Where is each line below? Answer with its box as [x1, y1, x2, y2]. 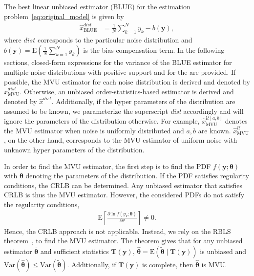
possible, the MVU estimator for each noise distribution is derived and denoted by [4, 76, 250, 86]
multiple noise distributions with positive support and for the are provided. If [4, 66, 236, 77]
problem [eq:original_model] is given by [4, 11, 124, 21]
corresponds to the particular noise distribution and [37, 34, 192, 44]
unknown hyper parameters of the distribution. [4, 144, 145, 154]
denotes [225, 116, 248, 126]
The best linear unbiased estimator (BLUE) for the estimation [4, 1, 190, 11]
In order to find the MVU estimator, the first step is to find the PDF [4, 161, 211, 171]
